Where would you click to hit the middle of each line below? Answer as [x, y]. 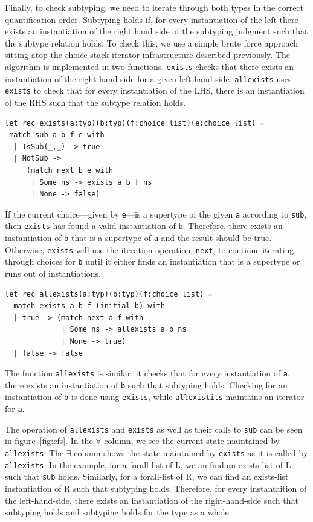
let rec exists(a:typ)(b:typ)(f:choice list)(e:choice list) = [135, 123]
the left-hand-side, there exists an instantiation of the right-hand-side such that [152, 500]
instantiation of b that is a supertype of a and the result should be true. [138, 237]
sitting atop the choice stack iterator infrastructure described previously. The [148, 55]
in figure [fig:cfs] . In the [49, 441]
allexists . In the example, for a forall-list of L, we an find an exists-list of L [148, 464]
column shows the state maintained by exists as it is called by [191, 453]
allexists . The [34, 453]
